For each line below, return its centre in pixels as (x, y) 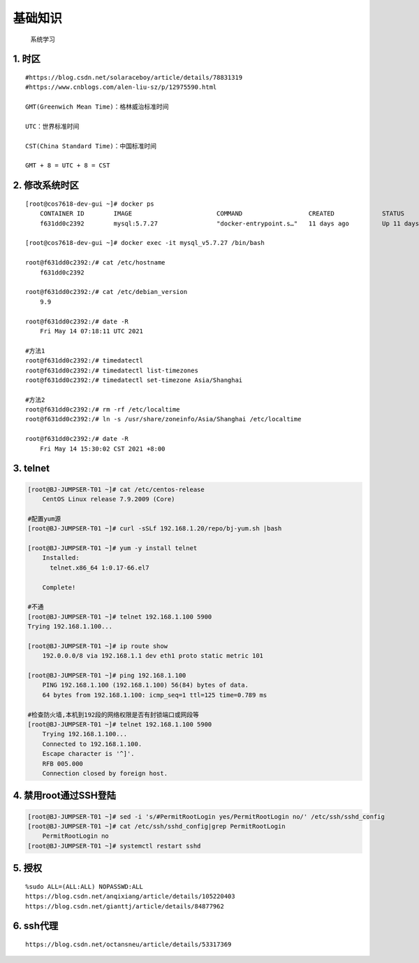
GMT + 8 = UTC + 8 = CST (68, 166)
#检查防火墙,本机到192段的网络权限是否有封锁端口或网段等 (113, 715)
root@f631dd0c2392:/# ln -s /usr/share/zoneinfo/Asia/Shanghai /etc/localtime (163, 419)
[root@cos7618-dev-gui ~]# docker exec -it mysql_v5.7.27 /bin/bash (145, 243)
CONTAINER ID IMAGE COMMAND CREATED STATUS (222, 214)
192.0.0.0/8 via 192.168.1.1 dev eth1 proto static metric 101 (153, 656)
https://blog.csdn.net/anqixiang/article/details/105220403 (130, 897)
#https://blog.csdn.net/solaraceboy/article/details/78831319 (134, 77)
